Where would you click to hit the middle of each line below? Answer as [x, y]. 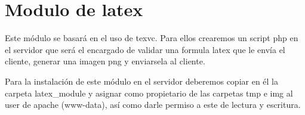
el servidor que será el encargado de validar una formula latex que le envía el [145, 49]
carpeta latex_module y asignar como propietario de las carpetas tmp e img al [149, 93]
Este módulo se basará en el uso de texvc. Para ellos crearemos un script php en [152, 38]
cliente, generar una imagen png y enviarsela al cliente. [105, 61]
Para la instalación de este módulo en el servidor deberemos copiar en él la [141, 81]
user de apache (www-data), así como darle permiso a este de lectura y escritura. [153, 105]
